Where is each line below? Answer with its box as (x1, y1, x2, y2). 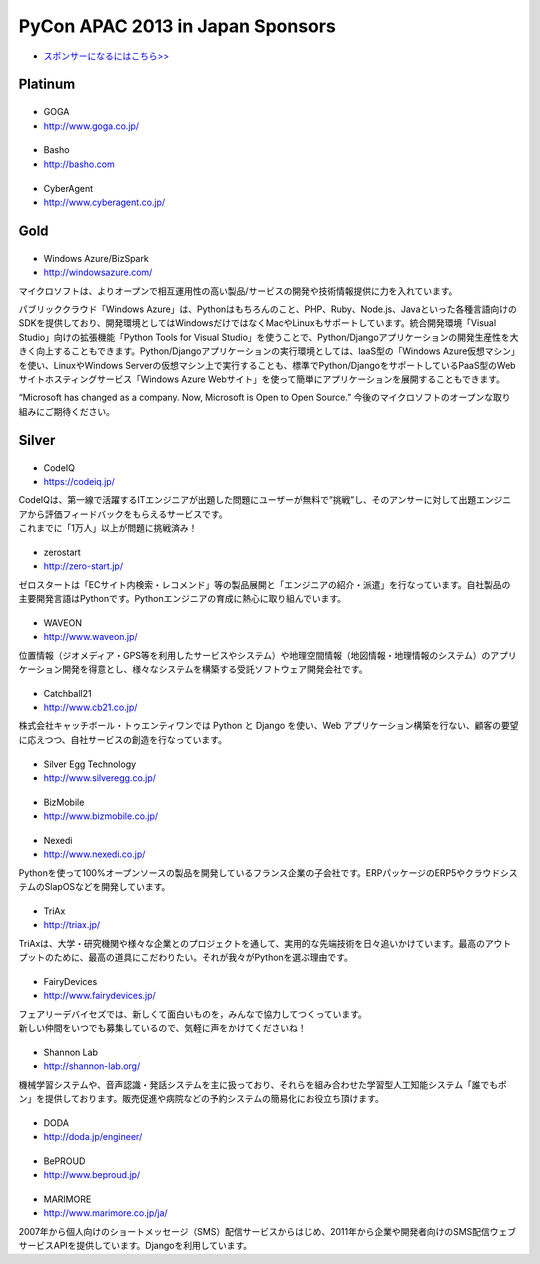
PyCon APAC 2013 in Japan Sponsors (18, 15, 337, 37)
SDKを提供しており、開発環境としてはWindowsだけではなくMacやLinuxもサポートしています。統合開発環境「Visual (18, 317, 497, 329)
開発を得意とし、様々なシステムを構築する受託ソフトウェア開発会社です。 (61, 663, 368, 675)
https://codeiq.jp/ (43, 475, 115, 487)
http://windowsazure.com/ (43, 266, 153, 279)
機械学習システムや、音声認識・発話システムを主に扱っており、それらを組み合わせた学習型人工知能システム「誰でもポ (18, 1078, 507, 1090)
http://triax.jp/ (43, 919, 101, 931)
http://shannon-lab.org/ (43, 1060, 141, 1072)
